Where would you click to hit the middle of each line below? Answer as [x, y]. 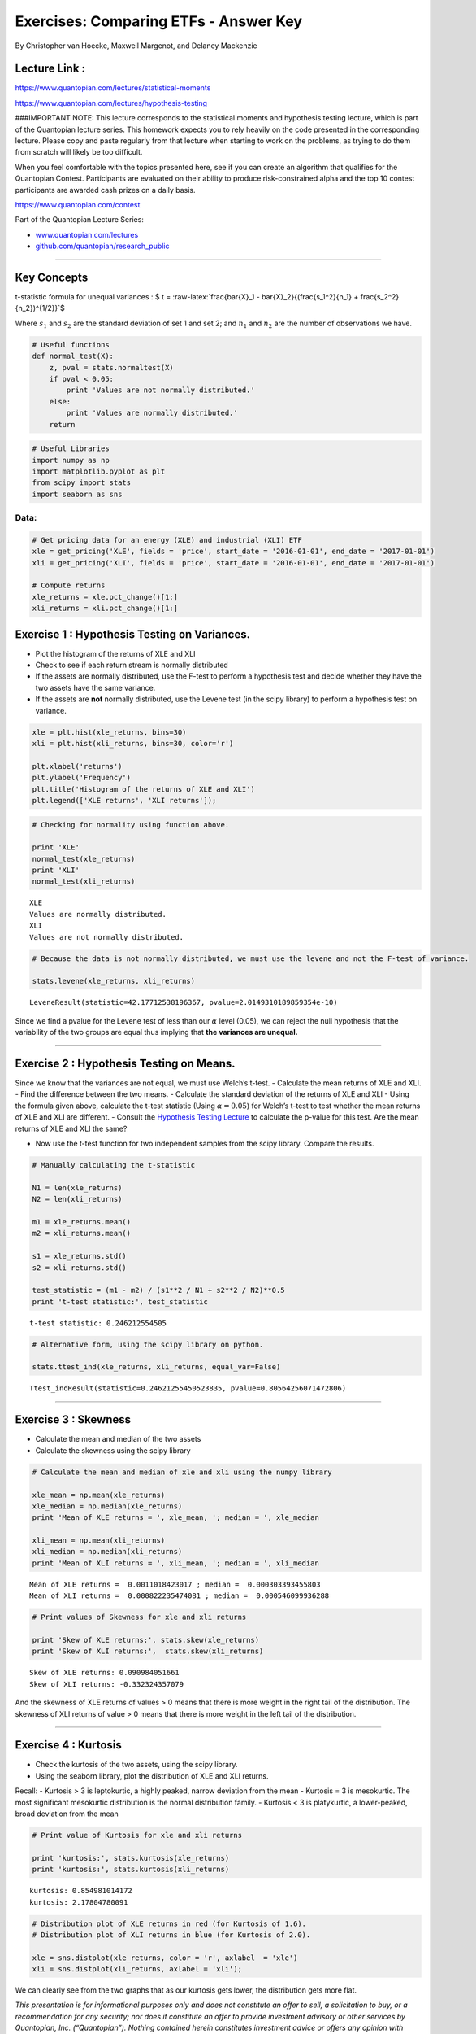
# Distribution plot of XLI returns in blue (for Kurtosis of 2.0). [171, 1935]
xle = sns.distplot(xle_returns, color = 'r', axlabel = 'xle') [165, 1958]
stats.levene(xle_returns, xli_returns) [113, 981]
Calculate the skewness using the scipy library [113, 1450]
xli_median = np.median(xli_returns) [107, 1552]
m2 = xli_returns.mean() [82, 1233]
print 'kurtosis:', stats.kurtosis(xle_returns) [131, 1858]
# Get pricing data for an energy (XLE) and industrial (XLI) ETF [167, 540]
